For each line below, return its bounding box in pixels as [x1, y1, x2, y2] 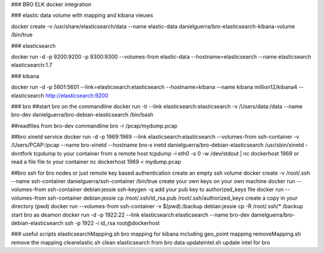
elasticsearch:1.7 [11, 62, 53, 69]
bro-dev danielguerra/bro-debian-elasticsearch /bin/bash [11, 111, 154, 118]
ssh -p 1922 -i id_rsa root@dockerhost [64, 219, 160, 227]
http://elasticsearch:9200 [45, 92, 109, 99]
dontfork [11, 150, 32, 157]
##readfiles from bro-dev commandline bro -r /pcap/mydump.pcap [11, 122, 178, 129]
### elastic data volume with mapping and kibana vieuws [11, 12, 154, 19]
